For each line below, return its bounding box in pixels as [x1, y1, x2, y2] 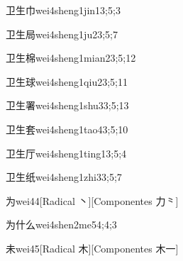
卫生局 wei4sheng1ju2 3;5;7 [6, 26, 118, 41]
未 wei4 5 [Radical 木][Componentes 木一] [6, 240, 179, 255]
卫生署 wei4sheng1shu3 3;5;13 [6, 98, 129, 113]
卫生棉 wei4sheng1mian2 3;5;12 [6, 50, 136, 65]
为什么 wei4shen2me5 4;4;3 [6, 217, 117, 232]
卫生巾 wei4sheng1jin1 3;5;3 [6, 3, 121, 17]
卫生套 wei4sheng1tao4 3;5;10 [6, 121, 128, 136]
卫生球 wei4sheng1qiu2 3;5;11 [6, 74, 128, 89]
